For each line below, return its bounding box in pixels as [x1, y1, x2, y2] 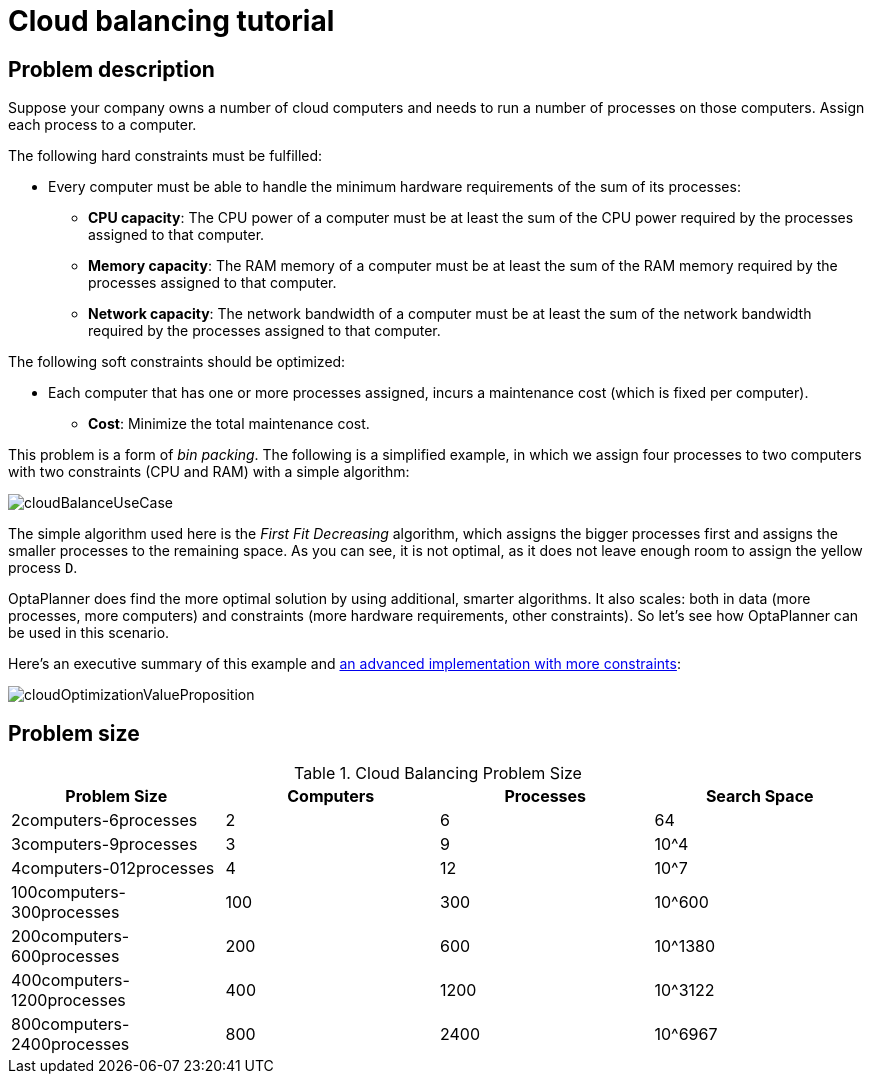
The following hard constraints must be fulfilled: [8, 147, 323, 165]
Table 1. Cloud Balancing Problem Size [294, 763, 582, 784]
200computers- [11, 926, 130, 947]
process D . [8, 559, 78, 577]
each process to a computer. [8, 116, 197, 134]
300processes [11, 902, 120, 923]
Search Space [705, 786, 814, 807]
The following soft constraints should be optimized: [8, 353, 346, 371]
